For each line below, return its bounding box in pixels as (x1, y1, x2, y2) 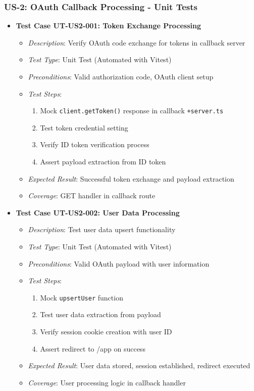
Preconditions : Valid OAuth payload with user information (28, 258, 210, 269)
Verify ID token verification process (40, 139, 149, 150)
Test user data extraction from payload (40, 309, 161, 320)
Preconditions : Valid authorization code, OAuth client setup (28, 71, 214, 81)
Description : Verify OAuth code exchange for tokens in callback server (28, 37, 245, 48)
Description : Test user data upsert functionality (28, 224, 176, 235)
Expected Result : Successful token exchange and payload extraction (28, 173, 234, 184)
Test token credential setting (40, 122, 128, 133)
